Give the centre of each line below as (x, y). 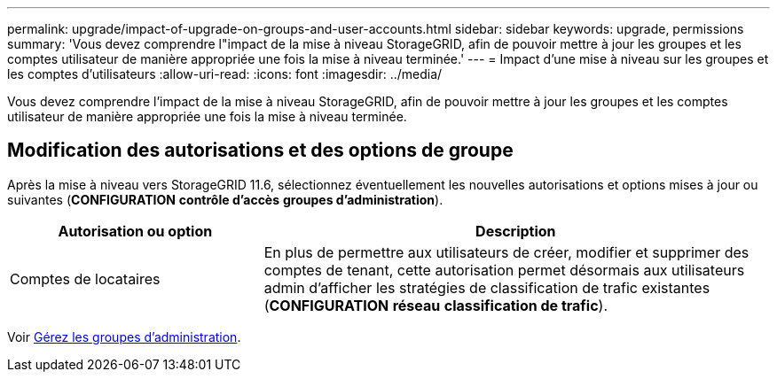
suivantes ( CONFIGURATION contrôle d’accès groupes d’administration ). (225, 199)
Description (516, 231)
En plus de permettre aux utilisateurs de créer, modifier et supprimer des (506, 252)
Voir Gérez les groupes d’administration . (124, 336)
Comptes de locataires (85, 278)
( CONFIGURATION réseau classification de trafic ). (436, 305)
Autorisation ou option (135, 231)
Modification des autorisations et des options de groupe (260, 151)
